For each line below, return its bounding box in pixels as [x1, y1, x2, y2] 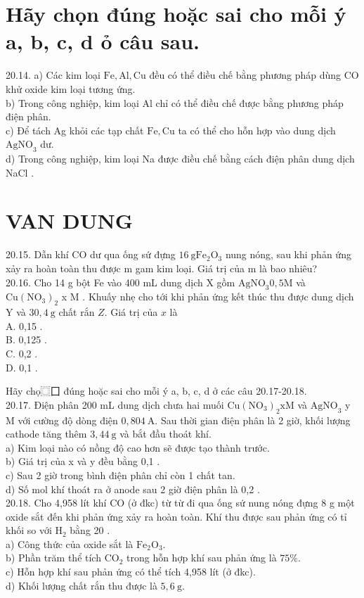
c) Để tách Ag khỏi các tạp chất [6, 122, 144, 137]
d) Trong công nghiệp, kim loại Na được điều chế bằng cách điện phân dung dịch [6, 151, 355, 166]
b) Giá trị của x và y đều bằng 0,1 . [6, 454, 160, 469]
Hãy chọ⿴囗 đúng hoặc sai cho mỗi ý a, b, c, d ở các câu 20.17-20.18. [6, 383, 307, 398]
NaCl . [6, 165, 34, 179]
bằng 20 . [70, 523, 110, 537]
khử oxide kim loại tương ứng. [6, 81, 136, 96]
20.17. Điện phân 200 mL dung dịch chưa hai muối [6, 397, 224, 412]
